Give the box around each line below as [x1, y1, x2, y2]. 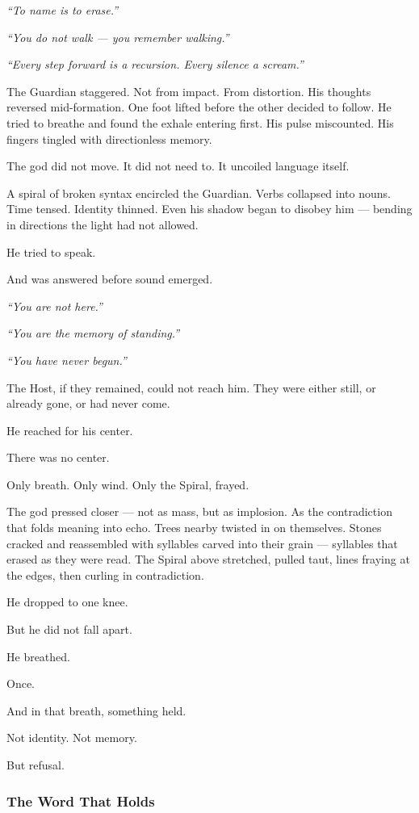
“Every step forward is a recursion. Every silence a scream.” [6, 56, 304, 73]
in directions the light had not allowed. [6, 216, 199, 233]
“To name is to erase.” [6, 2, 119, 18]
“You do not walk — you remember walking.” [6, 28, 229, 45]
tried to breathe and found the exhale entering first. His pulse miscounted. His [6, 114, 394, 131]
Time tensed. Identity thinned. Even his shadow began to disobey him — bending [6, 200, 413, 217]
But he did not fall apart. [6, 621, 132, 638]
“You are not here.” [6, 297, 103, 314]
